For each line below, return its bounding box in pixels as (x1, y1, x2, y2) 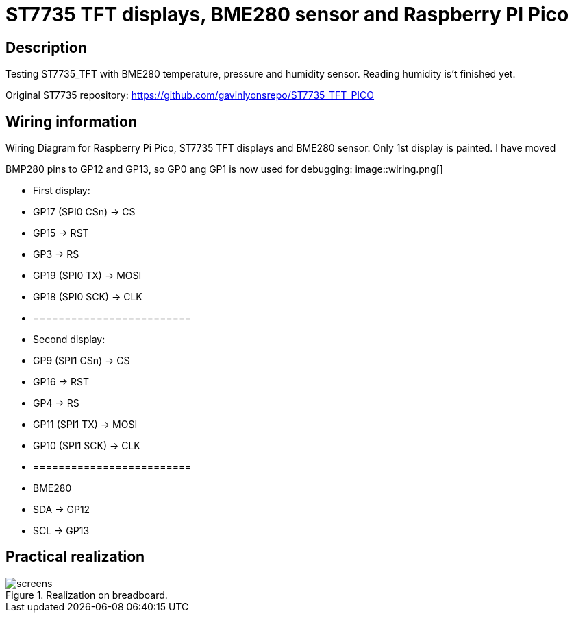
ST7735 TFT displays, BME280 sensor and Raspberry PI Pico (5, 3, 569, 26)
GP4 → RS (33, 397, 79, 409)
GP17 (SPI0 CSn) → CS (33, 206, 136, 218)
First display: (33, 185, 90, 197)
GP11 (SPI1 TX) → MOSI (33, 418, 138, 431)
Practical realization (5, 548, 145, 566)
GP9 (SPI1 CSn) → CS (33, 355, 130, 367)
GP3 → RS (33, 248, 79, 261)
